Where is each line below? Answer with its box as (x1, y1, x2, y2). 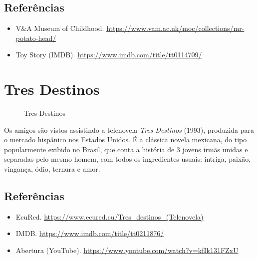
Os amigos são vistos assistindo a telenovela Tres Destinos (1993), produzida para (4, 124, 254, 135)
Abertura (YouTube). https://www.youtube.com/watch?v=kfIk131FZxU (15, 245, 239, 256)
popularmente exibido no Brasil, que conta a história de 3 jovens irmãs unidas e (4, 144, 248, 154)
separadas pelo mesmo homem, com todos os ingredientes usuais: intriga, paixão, (4, 154, 251, 164)
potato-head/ (15, 32, 56, 43)
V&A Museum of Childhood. (15, 23, 104, 33)
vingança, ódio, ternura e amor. (4, 164, 100, 174)
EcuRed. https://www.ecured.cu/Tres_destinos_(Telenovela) (15, 211, 204, 222)
